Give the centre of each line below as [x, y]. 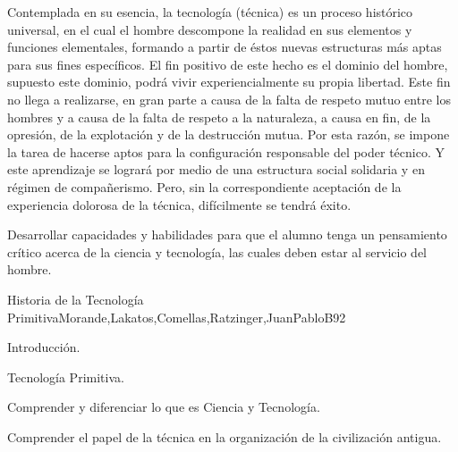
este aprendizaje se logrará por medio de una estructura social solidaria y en [216, 169]
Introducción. [44, 347]
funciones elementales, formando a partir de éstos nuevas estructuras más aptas [225, 47]
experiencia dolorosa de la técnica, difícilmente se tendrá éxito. [179, 204]
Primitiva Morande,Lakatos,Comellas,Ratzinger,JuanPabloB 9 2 [177, 317]
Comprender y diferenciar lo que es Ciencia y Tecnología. [164, 407]
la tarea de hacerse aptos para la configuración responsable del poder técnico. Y [226, 151]
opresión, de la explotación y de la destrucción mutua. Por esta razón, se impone [229, 134]
